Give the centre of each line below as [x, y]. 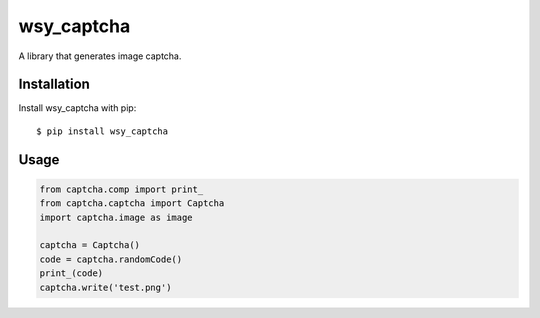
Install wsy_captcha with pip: [77, 108]
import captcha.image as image [116, 217]
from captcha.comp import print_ [121, 189]
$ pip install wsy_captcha [102, 131]
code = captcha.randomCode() [111, 259]
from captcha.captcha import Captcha [132, 203]
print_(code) [71, 273]
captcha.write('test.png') [105, 287]
